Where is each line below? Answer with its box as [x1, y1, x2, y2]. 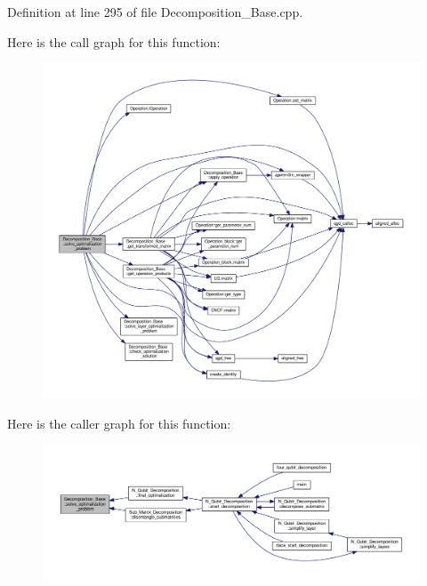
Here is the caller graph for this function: [7, 413, 231, 432]
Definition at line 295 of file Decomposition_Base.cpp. [7, 3, 303, 20]
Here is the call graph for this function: [7, 32, 221, 51]
